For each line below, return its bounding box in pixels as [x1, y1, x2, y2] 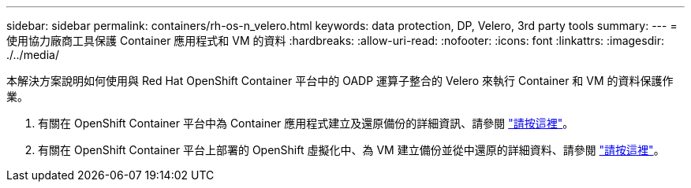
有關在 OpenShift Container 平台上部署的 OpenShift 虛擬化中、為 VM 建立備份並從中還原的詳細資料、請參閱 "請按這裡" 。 [38, 143, 665, 157]
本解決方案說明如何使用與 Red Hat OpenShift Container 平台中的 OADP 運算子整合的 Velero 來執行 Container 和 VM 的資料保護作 [6, 74, 674, 87]
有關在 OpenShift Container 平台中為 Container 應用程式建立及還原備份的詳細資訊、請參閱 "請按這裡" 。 [38, 116, 574, 130]
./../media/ [6, 48, 59, 61]
